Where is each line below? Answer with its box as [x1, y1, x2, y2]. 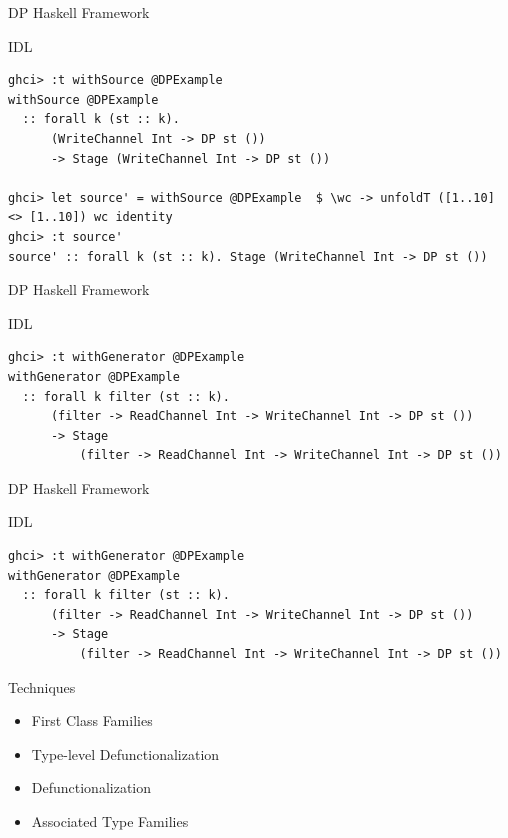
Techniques [8, 676, 76, 697]
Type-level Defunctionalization [31, 743, 220, 764]
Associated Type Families [31, 811, 189, 831]
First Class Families [31, 710, 153, 731]
